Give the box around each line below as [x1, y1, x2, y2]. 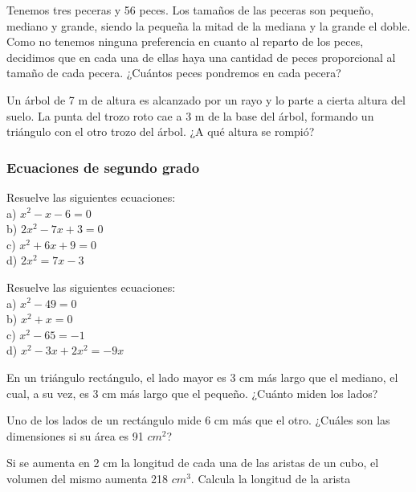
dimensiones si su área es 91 [6, 427, 144, 444]
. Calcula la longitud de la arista [190, 469, 351, 486]
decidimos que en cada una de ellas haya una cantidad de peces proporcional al [6, 48, 396, 65]
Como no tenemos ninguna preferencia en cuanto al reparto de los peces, [6, 33, 364, 50]
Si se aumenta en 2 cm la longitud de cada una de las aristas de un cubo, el [6, 454, 379, 471]
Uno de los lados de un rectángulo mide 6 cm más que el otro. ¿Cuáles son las [6, 412, 390, 428]
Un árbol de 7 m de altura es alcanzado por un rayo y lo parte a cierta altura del [6, 91, 406, 108]
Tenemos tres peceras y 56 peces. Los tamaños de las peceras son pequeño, [6, 2, 374, 18]
